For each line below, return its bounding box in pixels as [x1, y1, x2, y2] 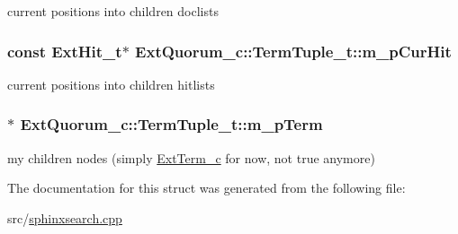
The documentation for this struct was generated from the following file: [7, 178, 406, 197]
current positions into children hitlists [7, 74, 215, 93]
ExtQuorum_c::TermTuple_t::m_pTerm [20, 113, 323, 135]
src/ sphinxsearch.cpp [7, 208, 122, 227]
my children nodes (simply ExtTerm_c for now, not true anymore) [7, 148, 375, 167]
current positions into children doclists [7, 2, 219, 20]
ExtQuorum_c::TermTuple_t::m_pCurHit [135, 39, 452, 62]
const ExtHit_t [7, 39, 122, 62]
